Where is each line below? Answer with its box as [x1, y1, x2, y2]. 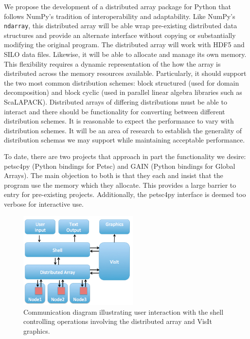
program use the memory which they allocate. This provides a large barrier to [4, 179, 236, 190]
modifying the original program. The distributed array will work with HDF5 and [4, 39, 245, 50]
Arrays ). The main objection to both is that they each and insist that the [4, 170, 223, 180]
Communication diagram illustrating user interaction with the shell [23, 306, 224, 317]
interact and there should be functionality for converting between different [4, 106, 225, 116]
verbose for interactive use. [4, 198, 84, 209]
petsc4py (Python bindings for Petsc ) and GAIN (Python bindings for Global [4, 161, 235, 171]
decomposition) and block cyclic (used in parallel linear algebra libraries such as [4, 87, 242, 97]
